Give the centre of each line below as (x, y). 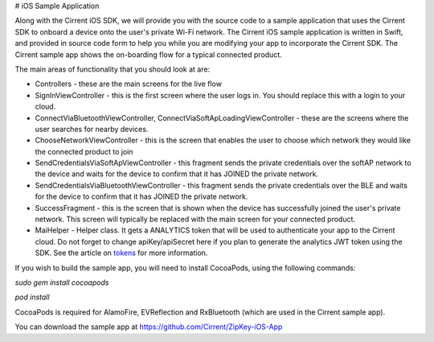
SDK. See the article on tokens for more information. (121, 253)
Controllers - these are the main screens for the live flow (129, 84)
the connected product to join (84, 151)
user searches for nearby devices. (92, 129)
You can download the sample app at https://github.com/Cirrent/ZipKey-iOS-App (149, 327)
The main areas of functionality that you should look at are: (113, 69)
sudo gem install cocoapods (62, 282)
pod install (32, 297)
